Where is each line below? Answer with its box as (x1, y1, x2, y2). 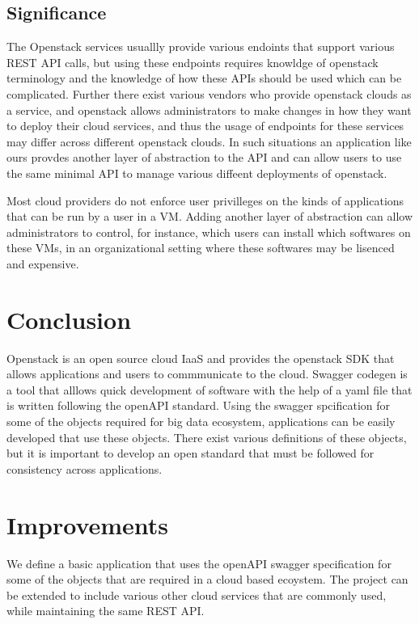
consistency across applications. (6, 460, 163, 477)
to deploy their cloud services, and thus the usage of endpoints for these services (6, 117, 404, 134)
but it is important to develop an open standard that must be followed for (6, 445, 375, 462)
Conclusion (6, 302, 132, 335)
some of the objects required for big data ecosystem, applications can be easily (6, 413, 396, 430)
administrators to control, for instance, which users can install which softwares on (6, 223, 411, 240)
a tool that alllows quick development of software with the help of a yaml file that (6, 381, 413, 398)
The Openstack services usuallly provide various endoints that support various (6, 38, 395, 55)
